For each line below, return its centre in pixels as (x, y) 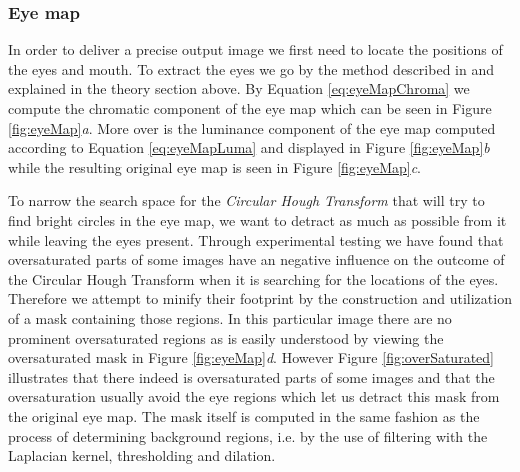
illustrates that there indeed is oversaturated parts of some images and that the (251, 376)
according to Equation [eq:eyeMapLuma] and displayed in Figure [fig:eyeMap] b (249, 147)
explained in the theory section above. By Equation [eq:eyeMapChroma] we (239, 88)
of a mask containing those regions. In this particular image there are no (230, 317)
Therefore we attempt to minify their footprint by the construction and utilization (260, 298)
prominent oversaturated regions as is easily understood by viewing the (226, 337)
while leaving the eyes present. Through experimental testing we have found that (256, 239)
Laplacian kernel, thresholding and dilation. (142, 455)
